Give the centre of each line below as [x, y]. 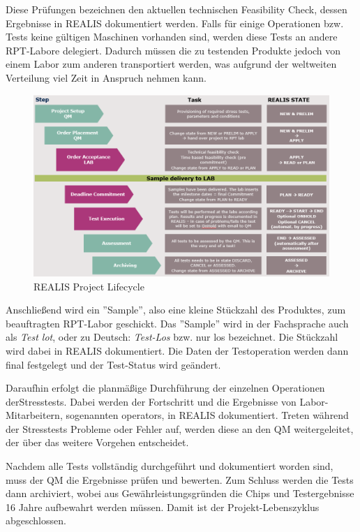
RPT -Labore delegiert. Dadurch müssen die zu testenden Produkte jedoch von [173, 50]
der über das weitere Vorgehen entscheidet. [97, 442]
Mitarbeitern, [34, 415]
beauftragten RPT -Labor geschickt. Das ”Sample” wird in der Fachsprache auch [177, 323]
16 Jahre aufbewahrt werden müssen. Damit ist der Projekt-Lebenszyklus [163, 507]
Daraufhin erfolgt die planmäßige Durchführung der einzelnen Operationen [165, 388]
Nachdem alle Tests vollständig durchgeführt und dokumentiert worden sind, [170, 466]
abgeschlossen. [36, 520]
